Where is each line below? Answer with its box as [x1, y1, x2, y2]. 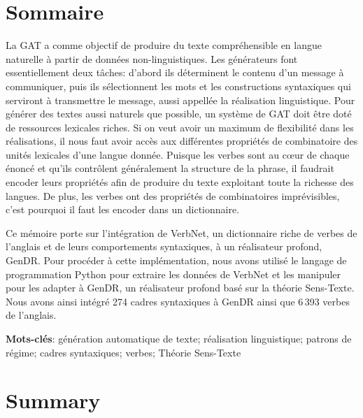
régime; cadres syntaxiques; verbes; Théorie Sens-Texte [6, 345, 241, 359]
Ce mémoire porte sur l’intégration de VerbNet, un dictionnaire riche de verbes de [6, 225, 357, 240]
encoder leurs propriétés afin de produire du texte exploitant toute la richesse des [6, 175, 354, 189]
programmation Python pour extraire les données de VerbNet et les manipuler [6, 266, 341, 281]
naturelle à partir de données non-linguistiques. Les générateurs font [6, 51, 298, 66]
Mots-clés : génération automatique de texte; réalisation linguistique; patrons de [6, 331, 352, 345]
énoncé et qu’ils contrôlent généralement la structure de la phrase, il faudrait [6, 161, 334, 175]
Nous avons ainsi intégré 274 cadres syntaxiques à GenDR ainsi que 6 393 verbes [6, 294, 350, 308]
